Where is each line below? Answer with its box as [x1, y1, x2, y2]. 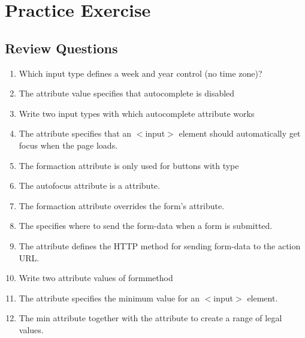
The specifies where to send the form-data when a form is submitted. [19, 219, 273, 232]
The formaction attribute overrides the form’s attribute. [19, 199, 225, 212]
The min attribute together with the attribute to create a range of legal [19, 312, 282, 324]
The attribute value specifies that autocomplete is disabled [19, 87, 235, 99]
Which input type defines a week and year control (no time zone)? [19, 67, 262, 79]
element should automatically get [179, 127, 301, 140]
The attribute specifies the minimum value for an [19, 291, 200, 304]
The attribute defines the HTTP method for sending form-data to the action [19, 239, 301, 252]
